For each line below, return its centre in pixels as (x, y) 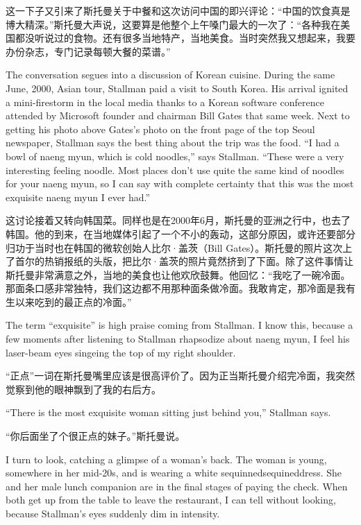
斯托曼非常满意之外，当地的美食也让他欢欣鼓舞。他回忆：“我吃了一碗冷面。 (178, 274)
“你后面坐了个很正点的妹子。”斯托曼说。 (95, 436)
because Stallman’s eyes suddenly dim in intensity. (113, 513)
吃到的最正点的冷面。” (83, 301)
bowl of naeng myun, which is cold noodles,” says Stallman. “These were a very (175, 156)
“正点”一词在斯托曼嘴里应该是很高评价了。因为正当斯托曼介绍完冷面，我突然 (180, 376)
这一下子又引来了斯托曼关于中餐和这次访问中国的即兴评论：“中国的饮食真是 (178, 10)
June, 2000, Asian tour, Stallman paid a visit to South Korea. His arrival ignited (177, 88)
